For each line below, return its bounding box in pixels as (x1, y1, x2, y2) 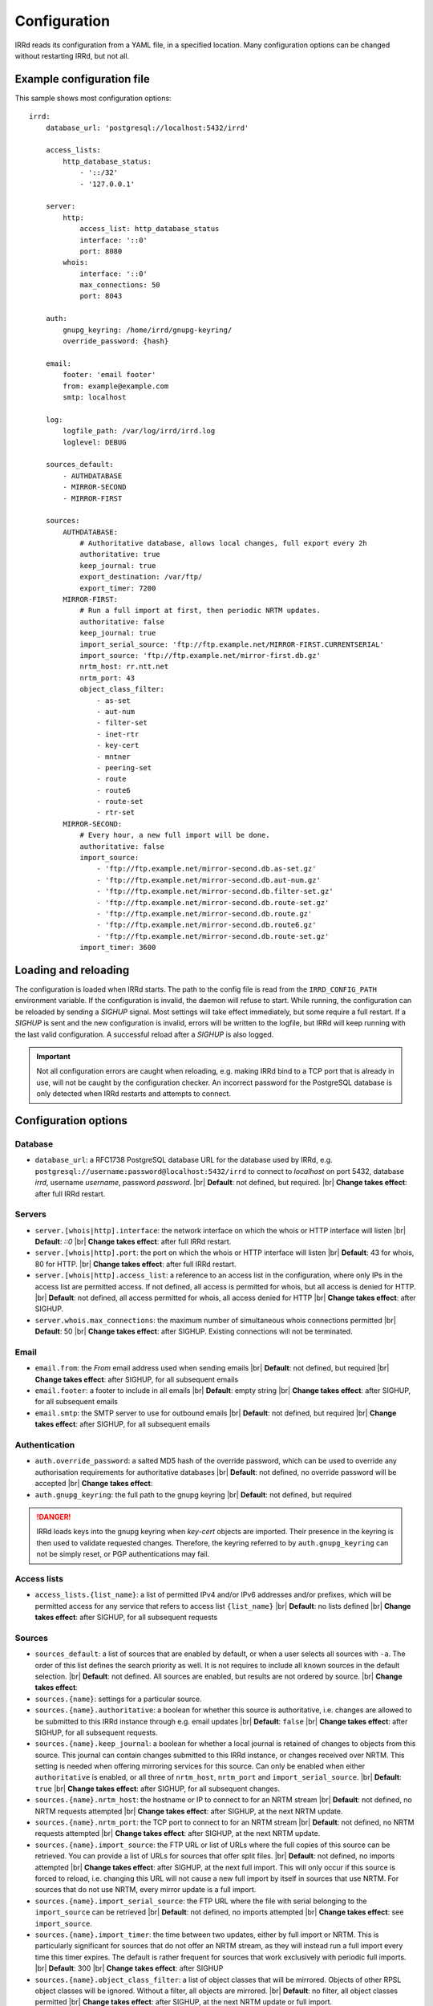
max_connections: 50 (79, 281, 160, 290)
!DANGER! (36, 1512, 71, 1521)
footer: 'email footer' (63, 370, 156, 380)
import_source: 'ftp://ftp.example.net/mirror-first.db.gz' (79, 651, 321, 660)
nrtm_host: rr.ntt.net (79, 662, 169, 672)
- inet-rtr (96, 729, 140, 738)
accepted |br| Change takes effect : (34, 1479, 153, 1488)
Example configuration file (14, 72, 150, 86)
